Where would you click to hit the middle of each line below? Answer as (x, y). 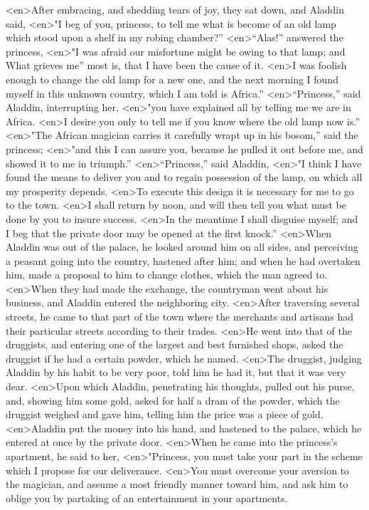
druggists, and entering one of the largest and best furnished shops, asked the (175, 344)
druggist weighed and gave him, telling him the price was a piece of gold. (165, 414)
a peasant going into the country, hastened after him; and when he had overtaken (183, 260)
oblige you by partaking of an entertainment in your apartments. (147, 498)
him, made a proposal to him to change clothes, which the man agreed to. (167, 275)
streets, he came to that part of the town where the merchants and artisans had (180, 317)
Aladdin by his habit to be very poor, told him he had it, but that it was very (176, 372)
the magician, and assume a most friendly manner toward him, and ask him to (177, 484)
